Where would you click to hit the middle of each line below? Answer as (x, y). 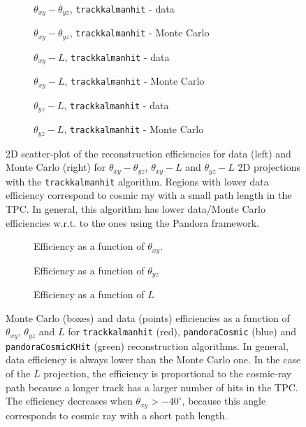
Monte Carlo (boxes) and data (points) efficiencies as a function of (148, 317)
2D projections (269, 167)
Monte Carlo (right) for (56, 167)
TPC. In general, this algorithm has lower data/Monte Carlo (136, 209)
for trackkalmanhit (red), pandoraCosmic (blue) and (182, 331)
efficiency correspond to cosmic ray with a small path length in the (149, 195)
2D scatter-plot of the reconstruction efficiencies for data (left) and (148, 153)
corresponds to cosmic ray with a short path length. (117, 415)
